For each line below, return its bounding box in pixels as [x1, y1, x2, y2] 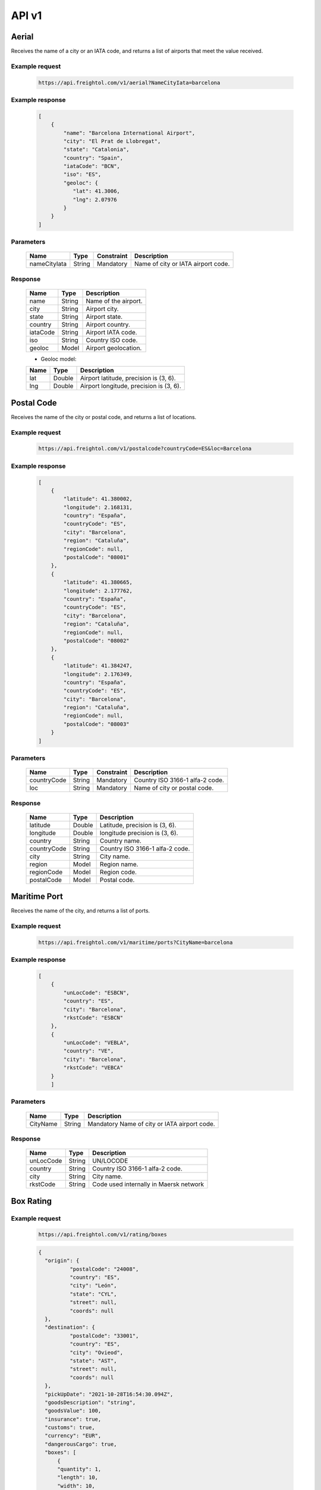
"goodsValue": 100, [45, 1407, 102, 1414]
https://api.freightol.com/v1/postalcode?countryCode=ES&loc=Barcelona [38, 445, 252, 452]
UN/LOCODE [92, 1157, 128, 1165]
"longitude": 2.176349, [63, 670, 133, 678]
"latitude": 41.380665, [63, 579, 133, 586]
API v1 [11, 9, 42, 22]
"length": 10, [57, 1474, 98, 1481]
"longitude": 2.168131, [63, 504, 133, 511]
